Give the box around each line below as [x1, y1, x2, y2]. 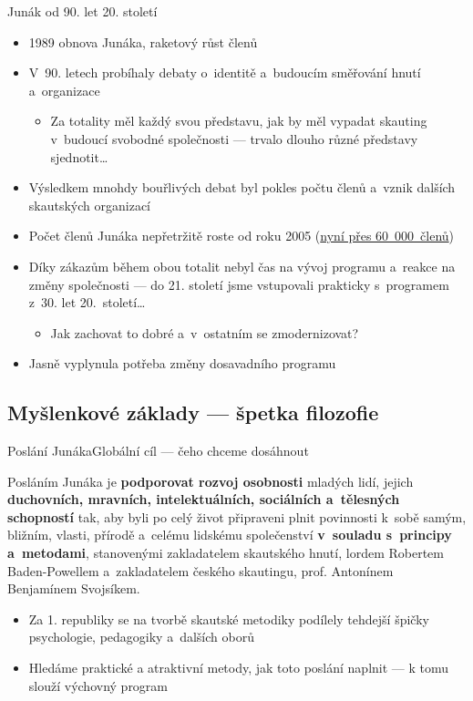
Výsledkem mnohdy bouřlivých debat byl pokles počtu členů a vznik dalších [28, 178, 456, 197]
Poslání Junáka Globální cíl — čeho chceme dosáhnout [7, 441, 309, 460]
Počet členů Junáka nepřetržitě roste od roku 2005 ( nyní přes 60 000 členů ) [28, 226, 455, 245]
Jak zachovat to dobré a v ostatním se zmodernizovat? [50, 323, 359, 342]
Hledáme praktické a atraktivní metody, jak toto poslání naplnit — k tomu [28, 658, 449, 677]
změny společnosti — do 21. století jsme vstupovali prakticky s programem [28, 274, 449, 294]
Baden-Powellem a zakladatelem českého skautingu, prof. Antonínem [7, 561, 394, 580]
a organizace [28, 80, 100, 99]
